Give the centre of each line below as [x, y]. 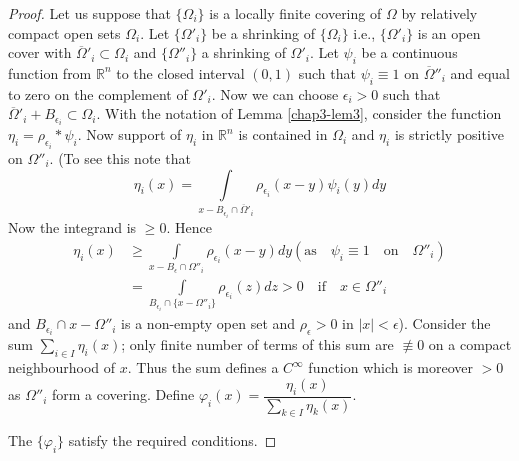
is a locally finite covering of [295, 13]
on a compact [470, 344]
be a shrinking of [263, 32]
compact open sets [64, 32]
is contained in [283, 134]
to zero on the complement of [98, 93]
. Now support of [129, 134]
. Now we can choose [275, 93]
